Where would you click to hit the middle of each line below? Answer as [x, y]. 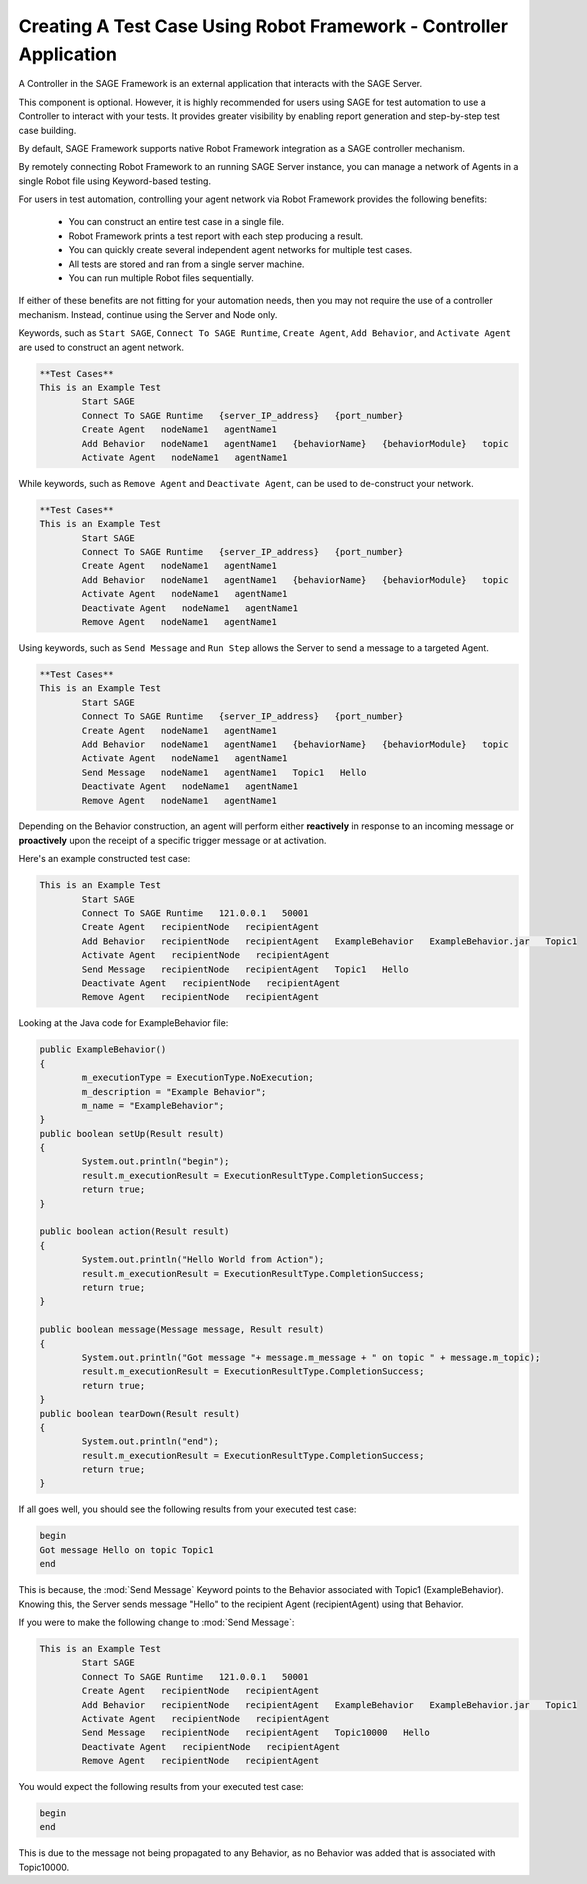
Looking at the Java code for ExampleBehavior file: [123, 1023]
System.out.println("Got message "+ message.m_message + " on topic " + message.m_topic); [311, 1357]
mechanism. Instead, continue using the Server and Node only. [148, 314]
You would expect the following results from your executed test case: [161, 1787]
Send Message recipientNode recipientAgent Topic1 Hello [245, 969]
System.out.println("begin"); [155, 1161]
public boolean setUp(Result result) [132, 1133]
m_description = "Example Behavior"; [174, 1091]
